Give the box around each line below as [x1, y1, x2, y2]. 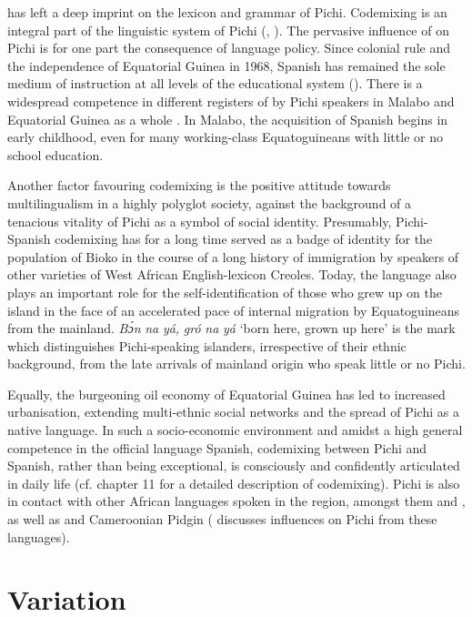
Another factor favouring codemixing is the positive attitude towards [7, 176, 391, 195]
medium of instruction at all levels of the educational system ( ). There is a [7, 74, 423, 93]
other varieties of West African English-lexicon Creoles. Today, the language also [7, 265, 457, 284]
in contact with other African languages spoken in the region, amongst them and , [7, 491, 466, 511]
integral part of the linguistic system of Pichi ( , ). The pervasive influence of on [7, 20, 449, 39]
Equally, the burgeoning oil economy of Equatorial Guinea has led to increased [7, 384, 446, 403]
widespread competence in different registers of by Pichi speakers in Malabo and [7, 91, 455, 110]
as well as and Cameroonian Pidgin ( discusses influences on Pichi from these [7, 510, 437, 529]
